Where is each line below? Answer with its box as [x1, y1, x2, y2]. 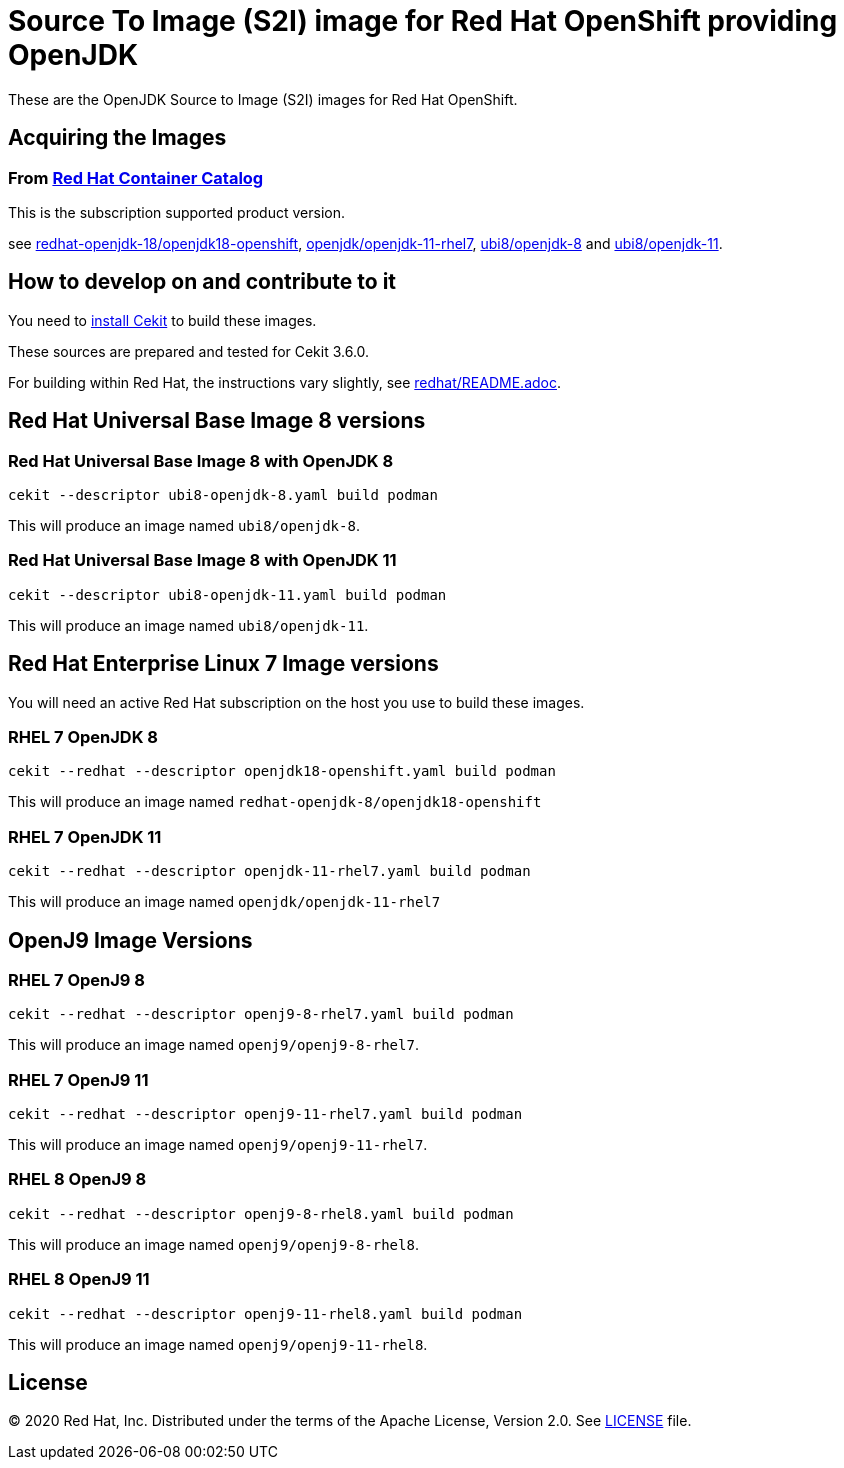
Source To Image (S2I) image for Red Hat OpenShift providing [8, 4, 838, 38]
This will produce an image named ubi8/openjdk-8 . [8, 517, 360, 535]
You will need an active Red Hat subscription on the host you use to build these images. [8, 693, 585, 711]
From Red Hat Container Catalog [8, 167, 264, 188]
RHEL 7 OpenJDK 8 [8, 727, 158, 747]
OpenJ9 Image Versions [8, 927, 253, 953]
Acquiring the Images [8, 125, 227, 151]
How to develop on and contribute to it [8, 269, 397, 295]
